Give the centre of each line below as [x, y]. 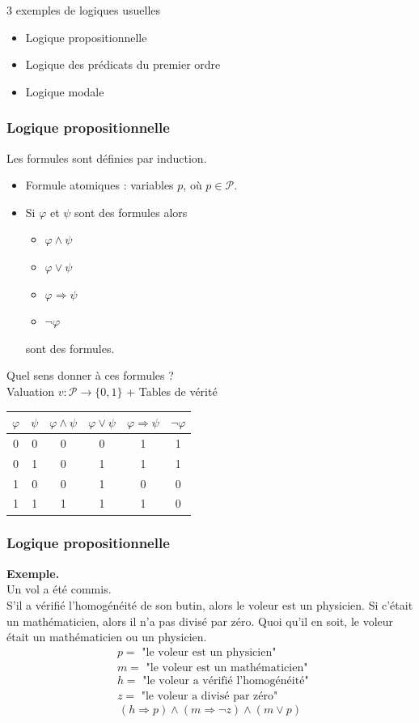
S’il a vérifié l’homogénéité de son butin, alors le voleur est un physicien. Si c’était [210, 604]
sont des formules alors [131, 212]
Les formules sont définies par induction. [107, 157]
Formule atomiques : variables [99, 185]
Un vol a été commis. [59, 589]
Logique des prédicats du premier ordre [123, 64]
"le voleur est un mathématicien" [227, 668]
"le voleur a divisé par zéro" [209, 696]
